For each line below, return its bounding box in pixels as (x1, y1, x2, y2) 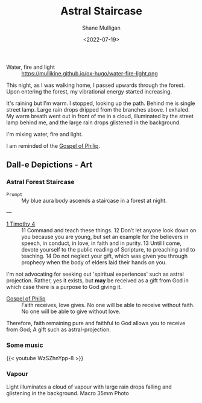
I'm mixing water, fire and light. (6, 130, 83, 138)
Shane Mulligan (82, 24, 121, 31)
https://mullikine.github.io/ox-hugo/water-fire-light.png (21, 69, 158, 77)
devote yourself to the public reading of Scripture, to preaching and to (21, 246, 195, 253)
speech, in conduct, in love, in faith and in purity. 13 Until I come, (21, 240, 182, 247)
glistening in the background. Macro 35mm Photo (6, 390, 130, 397)
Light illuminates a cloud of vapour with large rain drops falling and (6, 383, 172, 390)
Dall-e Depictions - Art (6, 160, 93, 170)
